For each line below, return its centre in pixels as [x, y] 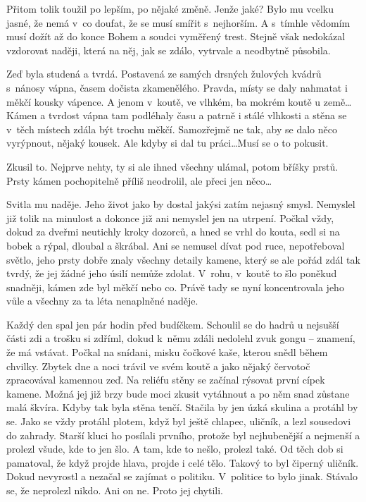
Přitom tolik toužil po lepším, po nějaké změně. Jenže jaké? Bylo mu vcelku [170, 8]
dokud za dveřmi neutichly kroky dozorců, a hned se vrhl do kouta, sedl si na [173, 232]
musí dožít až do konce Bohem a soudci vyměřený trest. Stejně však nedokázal [176, 36]
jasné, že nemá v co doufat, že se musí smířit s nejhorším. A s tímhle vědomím [178, 22]
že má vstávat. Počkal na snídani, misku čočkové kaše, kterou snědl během [167, 352]
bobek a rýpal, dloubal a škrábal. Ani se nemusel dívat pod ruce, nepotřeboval [176, 245]
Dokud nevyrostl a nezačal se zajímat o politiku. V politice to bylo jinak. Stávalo [182, 476]
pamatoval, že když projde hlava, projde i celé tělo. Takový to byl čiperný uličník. [183, 462]
